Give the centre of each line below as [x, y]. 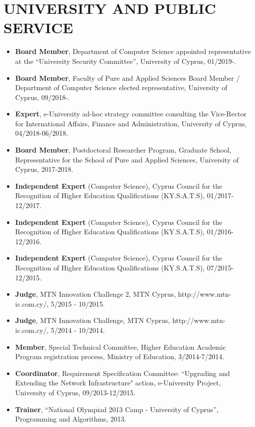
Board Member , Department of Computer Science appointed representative [133, 51]
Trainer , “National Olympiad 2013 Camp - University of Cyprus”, [117, 409]
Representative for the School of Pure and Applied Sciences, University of [127, 159]
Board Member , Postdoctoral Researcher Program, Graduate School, [123, 150]
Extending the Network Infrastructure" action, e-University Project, [118, 383]
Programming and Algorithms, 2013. [71, 419]
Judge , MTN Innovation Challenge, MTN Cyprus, [93, 320]
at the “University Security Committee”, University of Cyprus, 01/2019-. [126, 61]
